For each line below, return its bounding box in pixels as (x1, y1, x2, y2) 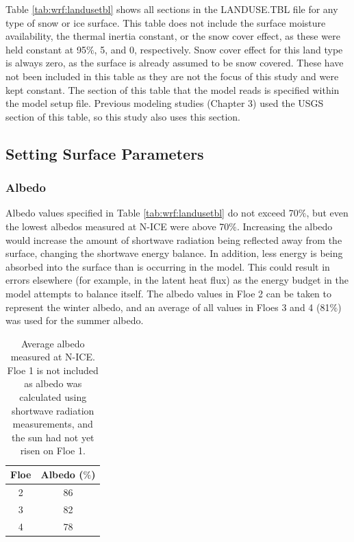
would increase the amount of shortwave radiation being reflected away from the (5, 232, 342, 247)
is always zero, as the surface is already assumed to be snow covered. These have (5, 56, 344, 70)
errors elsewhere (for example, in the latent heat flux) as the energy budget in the (5, 273, 349, 287)
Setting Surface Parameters (5, 143, 204, 164)
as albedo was (24, 376, 82, 391)
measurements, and (12, 417, 93, 431)
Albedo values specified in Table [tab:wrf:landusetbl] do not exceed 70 (5, 206, 299, 220)
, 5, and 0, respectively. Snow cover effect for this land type (94, 42, 343, 56)
